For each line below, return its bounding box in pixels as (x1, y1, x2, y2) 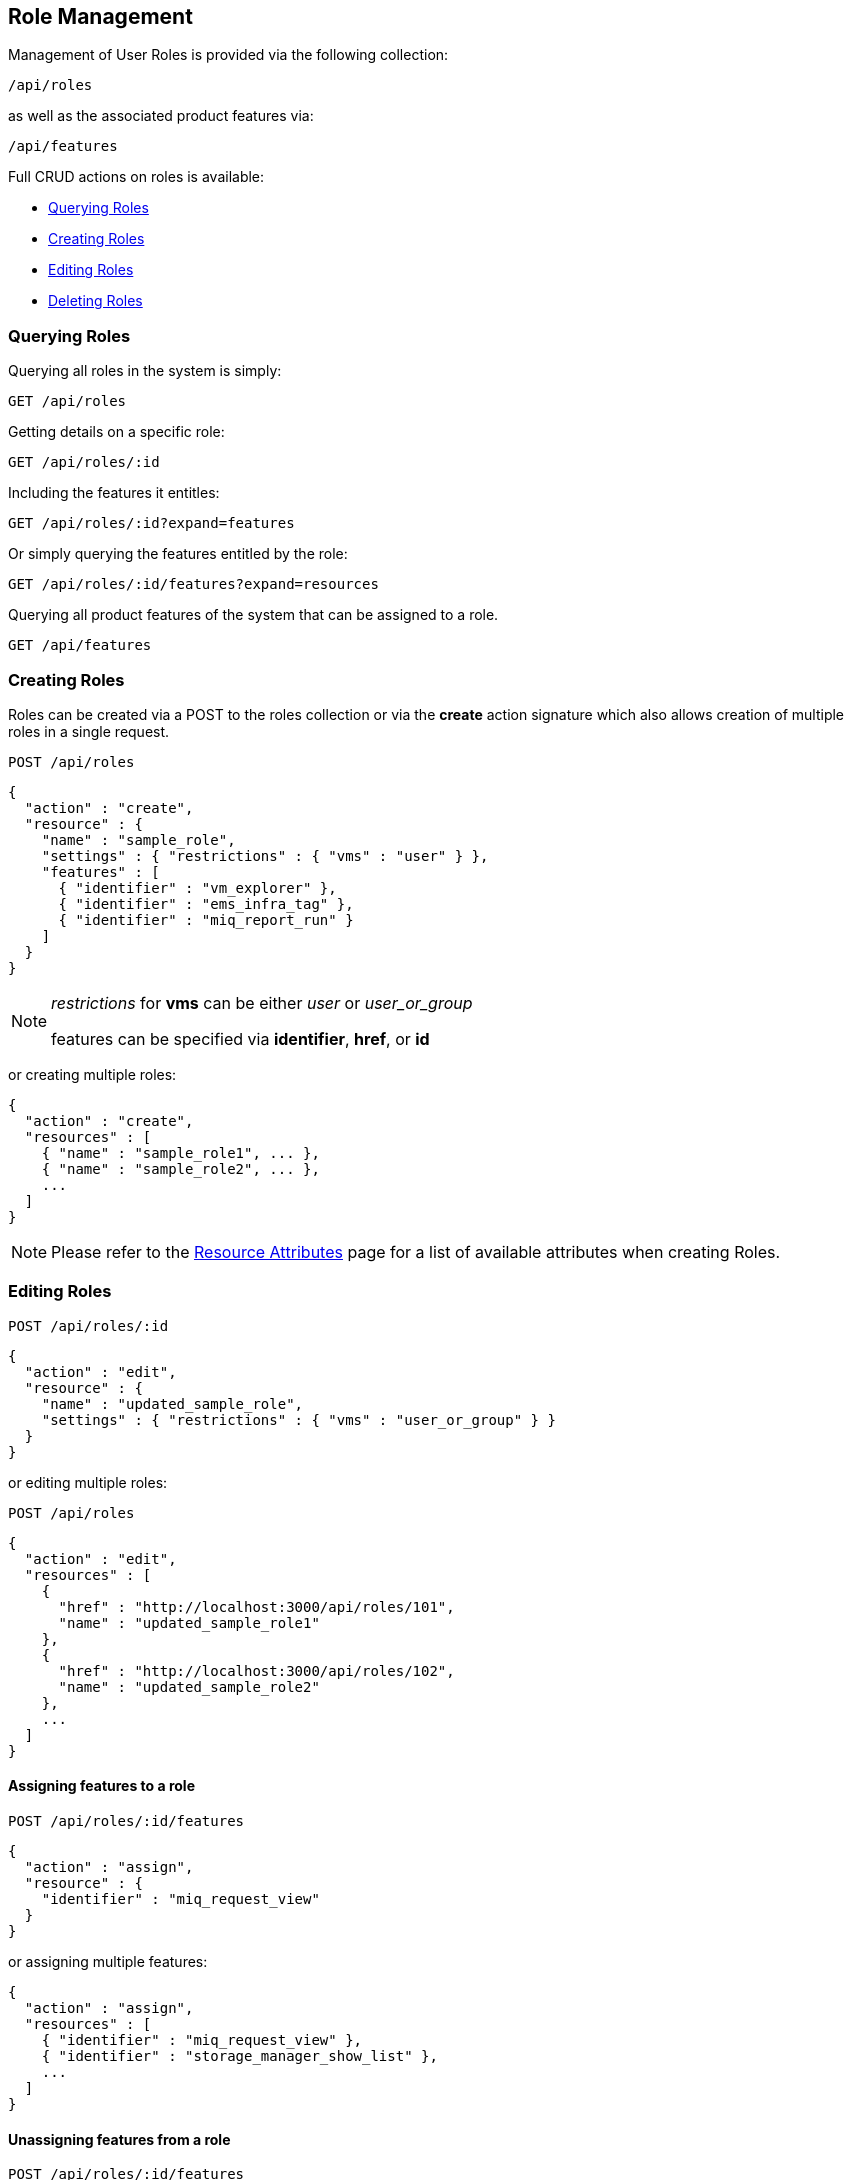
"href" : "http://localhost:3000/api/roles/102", (58, 1662, 455, 1679)
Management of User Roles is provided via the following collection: (8, 46, 449, 64)
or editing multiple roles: (8, 1473, 168, 1491)
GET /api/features (8, 637, 152, 654)
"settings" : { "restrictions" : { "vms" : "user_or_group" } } (41, 1411, 556, 1428)
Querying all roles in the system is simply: (8, 362, 282, 380)
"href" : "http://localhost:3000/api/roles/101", (58, 1598, 455, 1615)
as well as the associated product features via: (8, 107, 314, 125)
